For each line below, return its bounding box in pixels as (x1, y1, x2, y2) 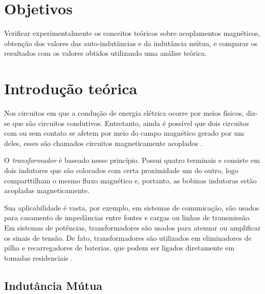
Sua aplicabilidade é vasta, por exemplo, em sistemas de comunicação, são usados (4, 202, 259, 213)
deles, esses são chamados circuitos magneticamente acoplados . (4, 137, 203, 148)
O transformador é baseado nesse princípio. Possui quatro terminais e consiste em (4, 155, 260, 165)
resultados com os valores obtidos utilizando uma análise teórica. (4, 48, 207, 58)
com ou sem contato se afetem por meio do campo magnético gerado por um (4, 128, 244, 138)
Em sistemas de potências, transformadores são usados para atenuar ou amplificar (4, 222, 261, 233)
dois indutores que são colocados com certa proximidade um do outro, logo (4, 165, 238, 175)
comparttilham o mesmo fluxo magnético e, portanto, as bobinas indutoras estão (4, 175, 257, 185)
